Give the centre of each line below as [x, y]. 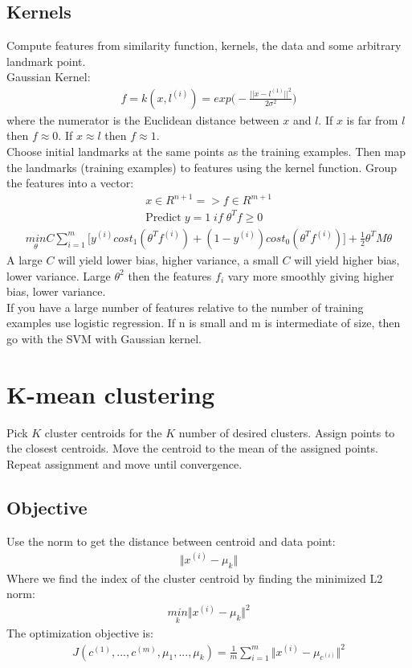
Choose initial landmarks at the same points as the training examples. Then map [206, 152]
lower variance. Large [59, 275]
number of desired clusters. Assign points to [287, 432]
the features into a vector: [70, 183]
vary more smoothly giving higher [311, 275]
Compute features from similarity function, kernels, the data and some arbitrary [204, 45]
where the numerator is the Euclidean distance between [143, 119]
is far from [372, 119]
